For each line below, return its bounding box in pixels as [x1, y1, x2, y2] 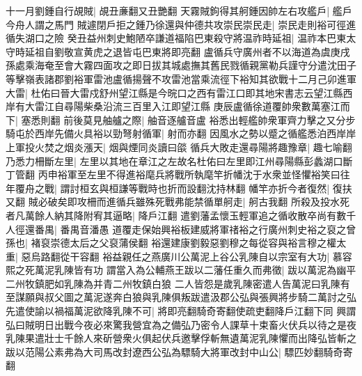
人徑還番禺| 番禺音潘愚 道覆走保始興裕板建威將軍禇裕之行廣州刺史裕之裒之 [6, 221, 347, 236]
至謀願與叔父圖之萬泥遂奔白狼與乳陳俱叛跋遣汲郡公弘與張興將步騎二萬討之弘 [6, 290, 356, 304]
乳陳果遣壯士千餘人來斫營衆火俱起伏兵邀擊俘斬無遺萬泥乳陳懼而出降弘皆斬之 [6, 331, 356, 345]
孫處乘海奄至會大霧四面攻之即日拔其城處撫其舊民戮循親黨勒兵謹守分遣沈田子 [6, 58, 356, 72]
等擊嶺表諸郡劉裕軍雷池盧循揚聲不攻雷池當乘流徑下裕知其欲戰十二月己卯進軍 [6, 71, 356, 86]
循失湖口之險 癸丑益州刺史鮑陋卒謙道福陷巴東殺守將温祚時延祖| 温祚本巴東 [6, 31, 347, 45]
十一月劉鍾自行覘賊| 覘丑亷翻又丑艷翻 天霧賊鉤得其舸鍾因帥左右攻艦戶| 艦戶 [6, 3, 352, 17]
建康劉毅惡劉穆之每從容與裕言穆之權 [171, 235, 337, 250]
